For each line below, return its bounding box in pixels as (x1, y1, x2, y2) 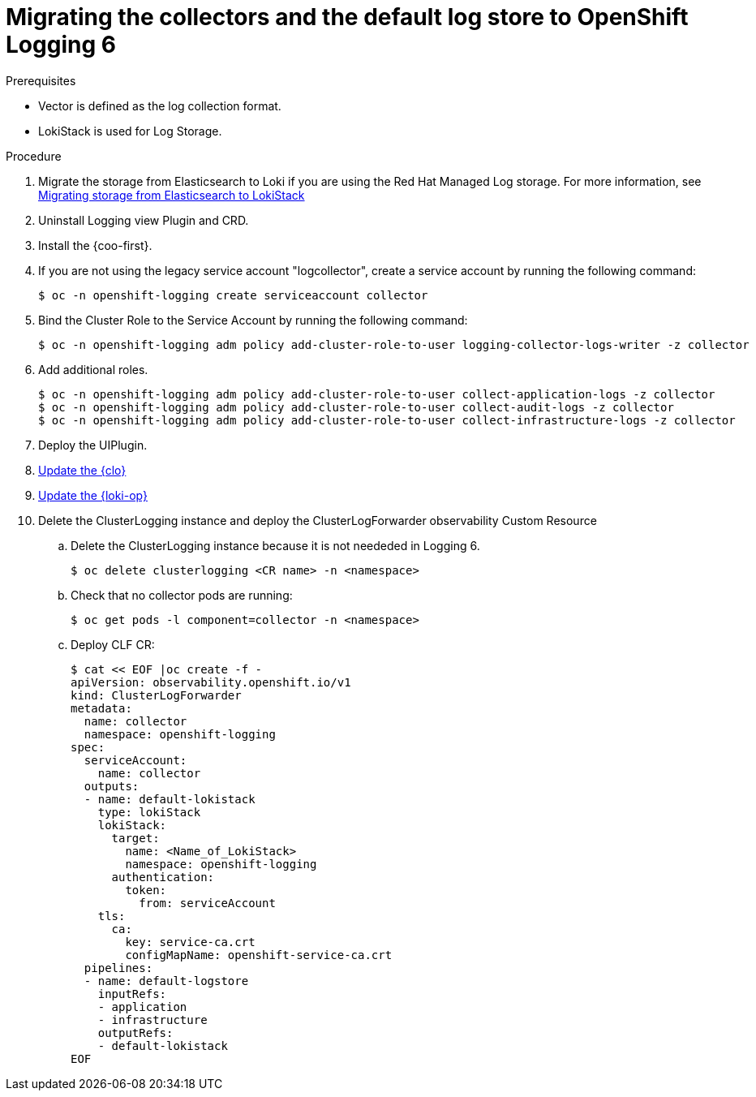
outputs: (84, 779, 140, 793)
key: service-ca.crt (125, 935, 256, 949)
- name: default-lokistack (84, 792, 256, 806)
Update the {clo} (38, 462, 127, 477)
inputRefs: (97, 987, 167, 1000)
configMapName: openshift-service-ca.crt (125, 948, 393, 961)
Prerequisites (6, 73, 76, 88)
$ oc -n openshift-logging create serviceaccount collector (38, 288, 428, 302)
